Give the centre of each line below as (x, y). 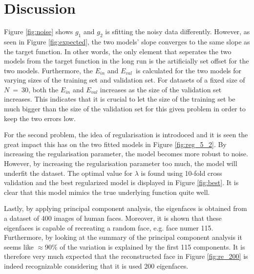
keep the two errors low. (40, 118)
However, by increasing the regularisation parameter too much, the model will (121, 163)
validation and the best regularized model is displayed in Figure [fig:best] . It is (121, 182)
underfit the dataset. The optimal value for (68, 173)
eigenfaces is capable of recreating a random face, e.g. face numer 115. (109, 227)
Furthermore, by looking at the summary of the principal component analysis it (123, 237)
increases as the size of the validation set (161, 89)
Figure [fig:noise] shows (39, 32)
